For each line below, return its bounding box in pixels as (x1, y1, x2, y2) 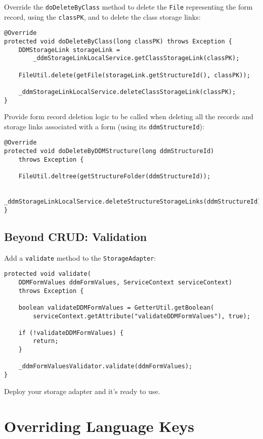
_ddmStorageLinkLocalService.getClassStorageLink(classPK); (33, 55, 240, 62)
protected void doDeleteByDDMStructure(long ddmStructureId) (4, 148, 214, 155)
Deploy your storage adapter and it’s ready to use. (4, 385, 160, 396)
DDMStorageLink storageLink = (18, 46, 120, 54)
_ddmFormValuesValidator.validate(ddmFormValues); (18, 363, 193, 370)
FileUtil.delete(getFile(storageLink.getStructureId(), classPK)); (18, 71, 250, 79)
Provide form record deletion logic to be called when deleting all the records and (4, 111, 253, 122)
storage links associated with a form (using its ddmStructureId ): (4, 121, 204, 131)
